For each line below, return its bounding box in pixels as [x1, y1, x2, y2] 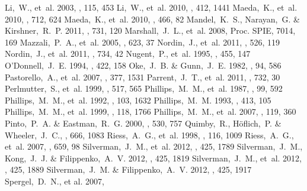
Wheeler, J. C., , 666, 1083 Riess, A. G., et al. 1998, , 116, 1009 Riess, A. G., [5, 128, 294, 141]
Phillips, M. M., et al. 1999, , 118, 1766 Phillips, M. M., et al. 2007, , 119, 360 [5, 105, 296, 118]
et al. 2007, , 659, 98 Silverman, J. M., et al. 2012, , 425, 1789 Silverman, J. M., [5, 140, 303, 153]
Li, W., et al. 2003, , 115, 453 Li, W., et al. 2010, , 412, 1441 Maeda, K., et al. [5, 1, 298, 13]
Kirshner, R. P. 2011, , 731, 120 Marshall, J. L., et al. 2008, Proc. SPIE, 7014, [5, 24, 296, 37]
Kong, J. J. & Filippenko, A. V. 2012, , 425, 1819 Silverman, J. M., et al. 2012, [5, 151, 302, 164]
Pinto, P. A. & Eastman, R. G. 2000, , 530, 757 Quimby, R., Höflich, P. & [5, 116, 282, 129]
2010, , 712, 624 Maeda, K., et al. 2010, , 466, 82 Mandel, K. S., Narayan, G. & [5, 12, 300, 25]
